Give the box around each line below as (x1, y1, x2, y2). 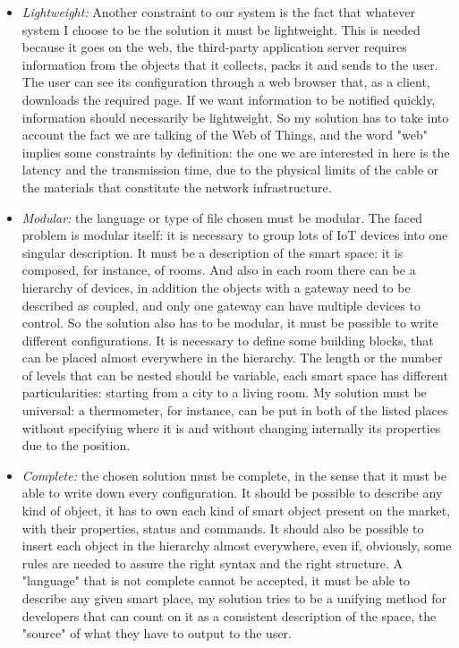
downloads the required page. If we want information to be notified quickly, (21, 90, 436, 108)
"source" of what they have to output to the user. (21, 624, 292, 643)
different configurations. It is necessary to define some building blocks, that (21, 330, 434, 349)
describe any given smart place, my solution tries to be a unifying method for (21, 589, 446, 607)
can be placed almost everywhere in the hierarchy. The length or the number (21, 348, 443, 367)
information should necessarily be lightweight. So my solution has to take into (21, 107, 449, 126)
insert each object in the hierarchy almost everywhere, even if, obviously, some (21, 536, 452, 555)
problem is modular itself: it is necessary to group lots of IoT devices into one (21, 226, 448, 244)
